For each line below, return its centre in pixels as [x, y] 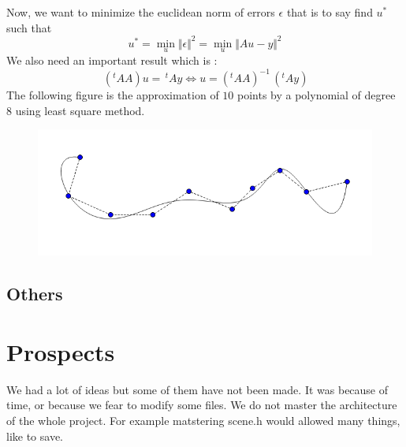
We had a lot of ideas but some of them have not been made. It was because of [197, 389]
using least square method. [80, 110]
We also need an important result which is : [112, 60]
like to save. [35, 436]
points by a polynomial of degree [317, 95]
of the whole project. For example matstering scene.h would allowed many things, [203, 420]
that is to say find [330, 12]
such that [29, 27]
